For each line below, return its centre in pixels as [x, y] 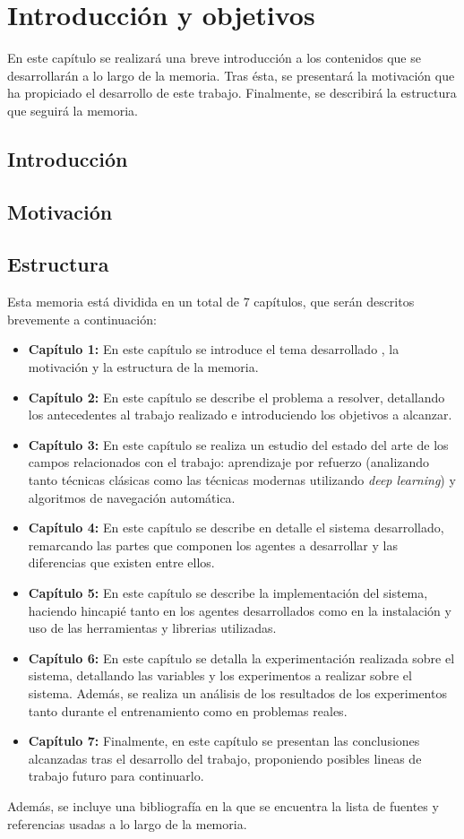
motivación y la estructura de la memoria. [143, 367]
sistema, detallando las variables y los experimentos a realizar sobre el [220, 675]
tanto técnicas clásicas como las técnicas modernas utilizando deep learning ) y [242, 480]
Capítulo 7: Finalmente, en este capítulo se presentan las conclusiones [224, 741]
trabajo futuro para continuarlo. [116, 776]
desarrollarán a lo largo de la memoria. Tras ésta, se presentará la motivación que [231, 75]
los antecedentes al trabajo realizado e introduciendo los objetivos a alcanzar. [240, 415]
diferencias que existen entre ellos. [121, 562]
